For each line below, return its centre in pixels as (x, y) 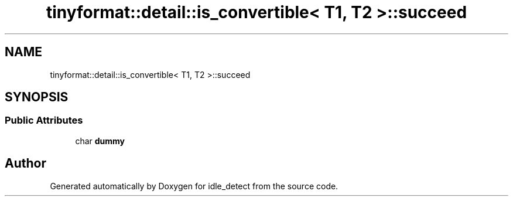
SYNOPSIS (37, 97)
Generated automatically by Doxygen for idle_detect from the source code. (194, 186)
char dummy (100, 141)
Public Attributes (44, 120)
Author (25, 163)
